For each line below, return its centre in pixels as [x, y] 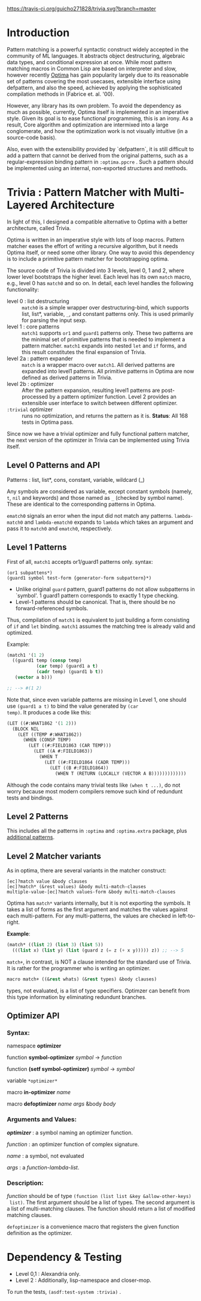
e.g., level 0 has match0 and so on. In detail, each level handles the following [100, 283]
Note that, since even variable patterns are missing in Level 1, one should [97, 699]
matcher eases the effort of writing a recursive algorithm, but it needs [92, 246]
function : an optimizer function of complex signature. [73, 1144]
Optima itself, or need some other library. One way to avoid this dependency [101, 252]
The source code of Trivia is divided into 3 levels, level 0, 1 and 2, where [95, 270]
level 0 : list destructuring [38, 301]
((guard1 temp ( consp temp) [47, 661]
